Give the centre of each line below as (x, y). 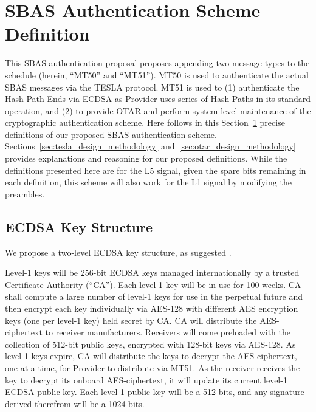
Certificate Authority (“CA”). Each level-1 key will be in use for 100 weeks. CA (153, 284)
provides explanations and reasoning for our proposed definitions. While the (146, 158)
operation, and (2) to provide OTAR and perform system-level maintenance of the (158, 110)
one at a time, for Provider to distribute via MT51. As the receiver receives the (153, 367)
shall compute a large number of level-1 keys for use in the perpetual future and (154, 296)
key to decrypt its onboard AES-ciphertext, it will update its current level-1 (146, 379)
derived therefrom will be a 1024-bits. (75, 403)
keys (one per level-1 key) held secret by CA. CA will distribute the (131, 320)
